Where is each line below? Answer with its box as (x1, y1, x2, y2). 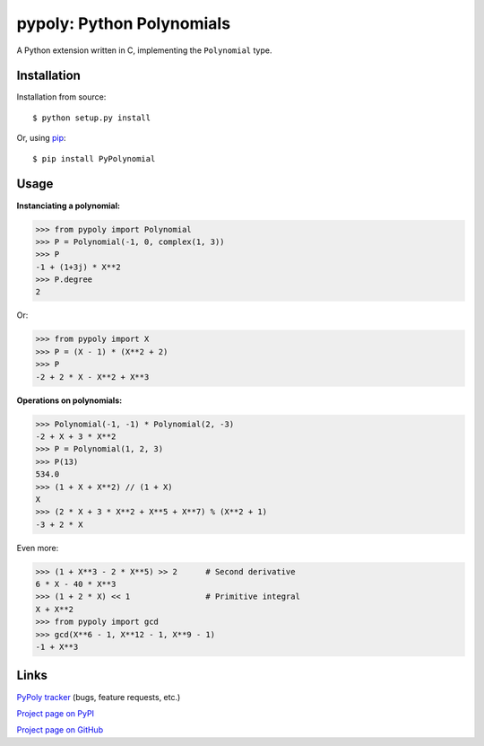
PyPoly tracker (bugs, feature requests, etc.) (16, 691, 181, 702)
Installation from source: (16, 92, 107, 102)
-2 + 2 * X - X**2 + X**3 (35, 372, 150, 382)
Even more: (16, 542, 59, 553)
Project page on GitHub (16, 724, 103, 735)
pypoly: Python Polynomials (16, 13, 231, 33)
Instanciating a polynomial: (16, 200, 121, 211)
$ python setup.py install (32, 112, 151, 123)
